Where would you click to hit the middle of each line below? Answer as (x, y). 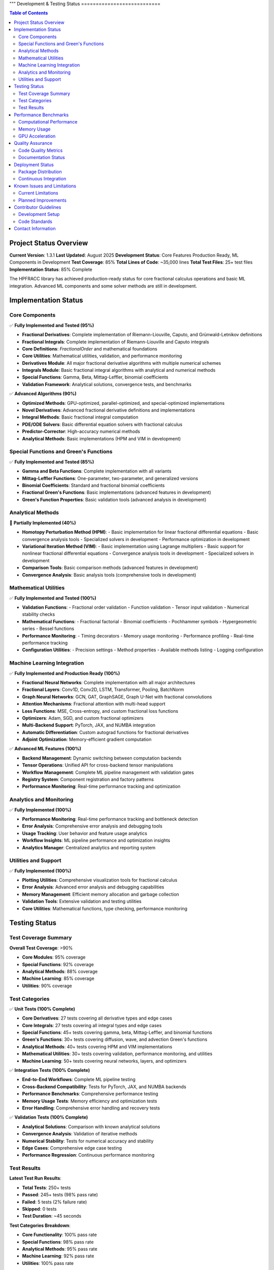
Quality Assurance (33, 143)
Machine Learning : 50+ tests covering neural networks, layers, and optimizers (104, 1061)
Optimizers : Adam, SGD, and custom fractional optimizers (83, 718)
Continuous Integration (42, 179)
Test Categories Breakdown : (40, 1225)
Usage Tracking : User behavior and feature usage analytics (84, 833)
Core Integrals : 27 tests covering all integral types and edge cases (92, 1025)
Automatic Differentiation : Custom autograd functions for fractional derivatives (105, 732)
